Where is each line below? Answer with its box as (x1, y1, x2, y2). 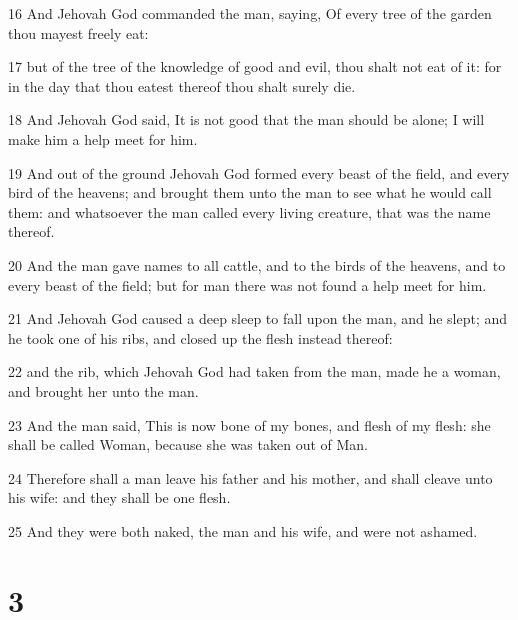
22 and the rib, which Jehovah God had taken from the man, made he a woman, (8, 361, 501, 382)
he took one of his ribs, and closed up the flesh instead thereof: (8, 327, 393, 348)
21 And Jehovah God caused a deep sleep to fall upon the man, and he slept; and (8, 308, 508, 329)
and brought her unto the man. (8, 380, 199, 401)
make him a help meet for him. (8, 128, 198, 149)
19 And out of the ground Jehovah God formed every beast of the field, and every (8, 162, 510, 183)
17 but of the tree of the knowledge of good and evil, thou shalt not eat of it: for (8, 56, 502, 77)
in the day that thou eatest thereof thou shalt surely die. (8, 75, 356, 96)
